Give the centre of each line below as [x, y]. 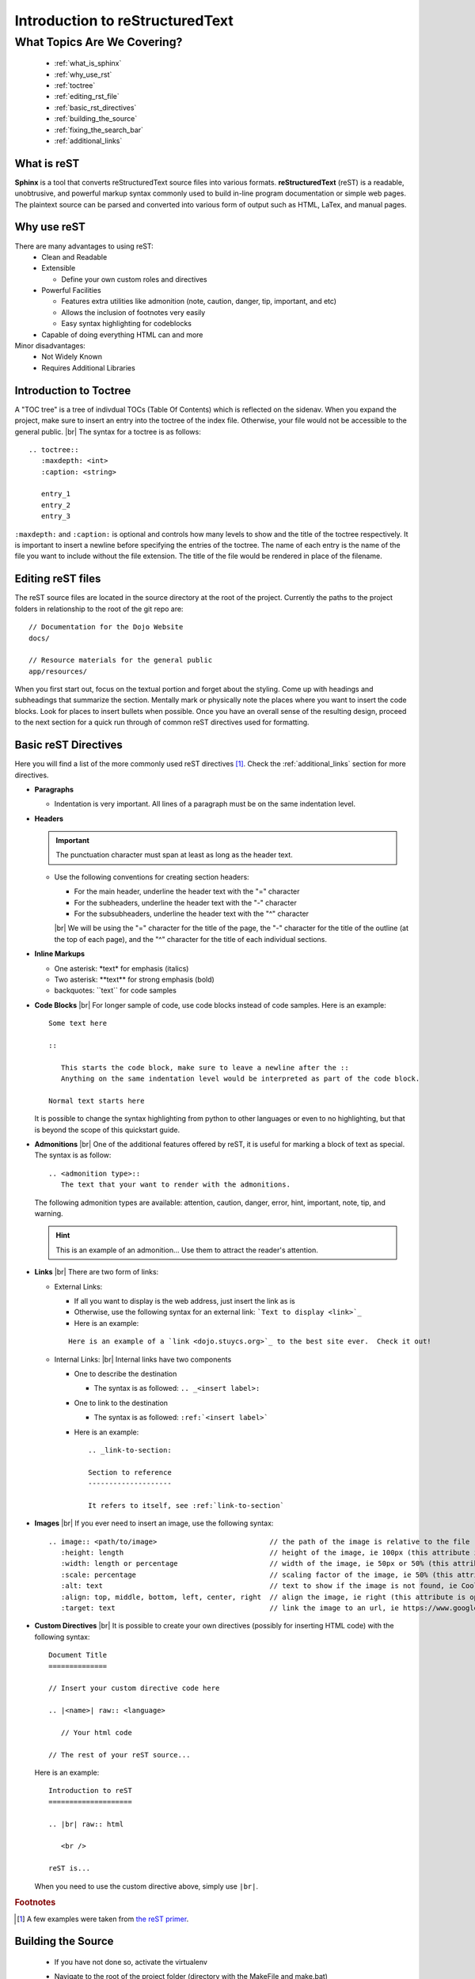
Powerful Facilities [72, 291]
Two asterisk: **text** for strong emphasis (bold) [135, 979]
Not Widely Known [72, 357]
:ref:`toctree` [75, 85]
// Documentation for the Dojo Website [106, 627]
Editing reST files [58, 579]
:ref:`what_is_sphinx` [88, 63]
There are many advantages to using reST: [84, 246]
